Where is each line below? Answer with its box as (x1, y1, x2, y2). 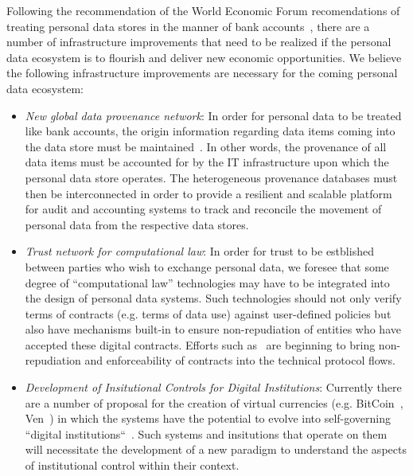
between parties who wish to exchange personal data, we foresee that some (25, 258, 389, 275)
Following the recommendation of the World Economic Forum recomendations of (6, 2, 400, 18)
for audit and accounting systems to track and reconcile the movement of (25, 201, 382, 217)
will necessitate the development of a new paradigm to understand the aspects (25, 441, 407, 458)
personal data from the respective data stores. (25, 216, 249, 232)
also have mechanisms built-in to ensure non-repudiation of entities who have (25, 321, 401, 337)
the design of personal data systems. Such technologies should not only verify (25, 290, 402, 306)
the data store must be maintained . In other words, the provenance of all (25, 138, 387, 154)
